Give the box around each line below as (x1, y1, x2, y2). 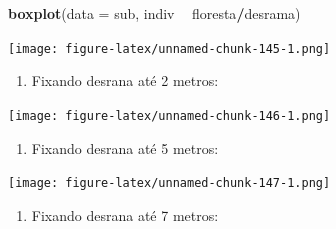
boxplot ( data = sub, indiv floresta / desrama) (8, 3, 301, 23)
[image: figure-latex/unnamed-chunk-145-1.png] (8, 41, 331, 56)
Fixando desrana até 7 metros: (31, 204, 219, 225)
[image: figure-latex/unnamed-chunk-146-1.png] (8, 108, 331, 123)
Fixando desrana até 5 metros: (31, 137, 219, 158)
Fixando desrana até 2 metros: (31, 70, 219, 91)
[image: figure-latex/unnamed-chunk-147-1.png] (8, 176, 331, 191)
